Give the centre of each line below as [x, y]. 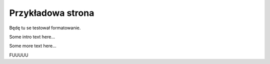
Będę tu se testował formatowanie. [45, 28]
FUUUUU [19, 55]
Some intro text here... [32, 37]
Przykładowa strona [52, 13]
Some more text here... [33, 46]
